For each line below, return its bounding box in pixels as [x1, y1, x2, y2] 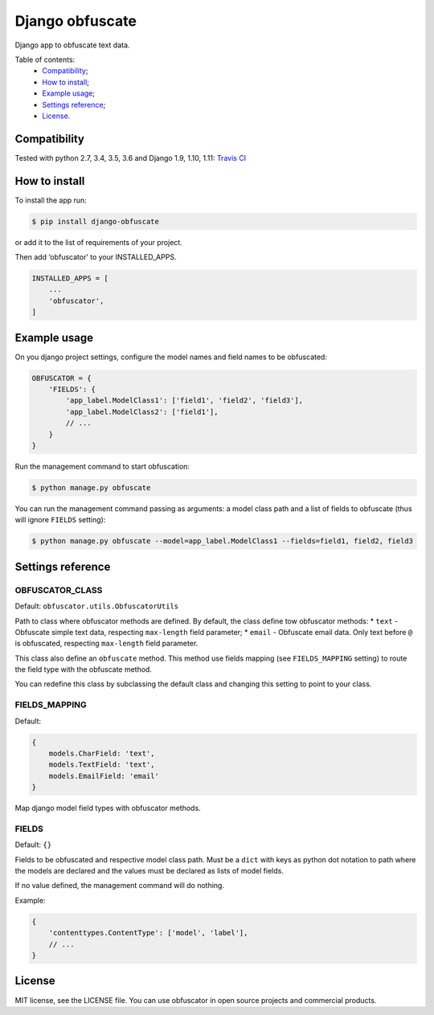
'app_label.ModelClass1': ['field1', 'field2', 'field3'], [65, 396, 304, 405]
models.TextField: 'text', [48, 760, 156, 769]
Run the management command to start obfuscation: [14, 462, 190, 472]
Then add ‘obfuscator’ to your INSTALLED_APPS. [14, 252, 177, 262]
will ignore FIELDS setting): [14, 515, 106, 525]
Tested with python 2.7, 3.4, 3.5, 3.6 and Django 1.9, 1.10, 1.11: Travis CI [14, 153, 247, 162]
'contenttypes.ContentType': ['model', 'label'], [48, 928, 248, 938]
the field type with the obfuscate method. [14, 665, 153, 674]
